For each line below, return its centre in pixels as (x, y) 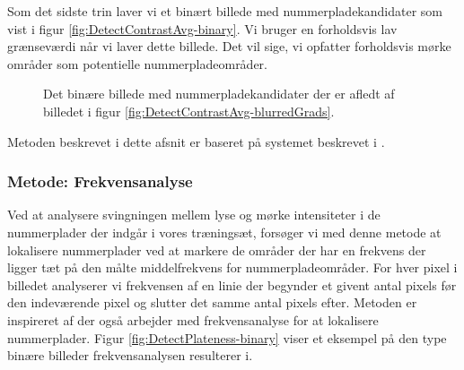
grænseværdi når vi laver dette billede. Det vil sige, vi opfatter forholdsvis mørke (229, 46)
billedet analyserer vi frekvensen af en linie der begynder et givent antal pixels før (232, 284)
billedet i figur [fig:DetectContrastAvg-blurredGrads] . (189, 111)
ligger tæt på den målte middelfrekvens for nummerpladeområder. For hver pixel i (232, 267)
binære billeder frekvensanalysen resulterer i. (130, 355)
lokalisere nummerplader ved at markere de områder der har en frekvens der (217, 250)
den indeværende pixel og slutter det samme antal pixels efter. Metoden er (212, 302)
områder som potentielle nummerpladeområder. (137, 63)
